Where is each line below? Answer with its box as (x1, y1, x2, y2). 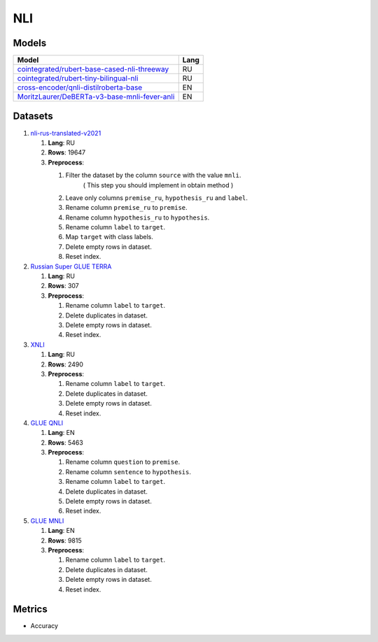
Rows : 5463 (48, 438, 83, 447)
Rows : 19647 (48, 148, 86, 157)
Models (13, 37, 47, 49)
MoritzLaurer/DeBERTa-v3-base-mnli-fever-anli (17, 92, 175, 101)
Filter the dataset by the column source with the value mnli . (65, 171, 241, 180)
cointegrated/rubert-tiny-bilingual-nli (17, 73, 139, 83)
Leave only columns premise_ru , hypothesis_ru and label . (65, 193, 248, 202)
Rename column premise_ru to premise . (65, 204, 188, 212)
